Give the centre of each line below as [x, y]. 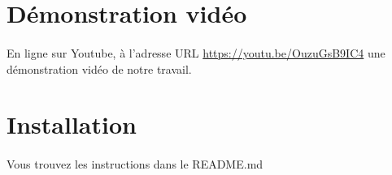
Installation [72, 124]
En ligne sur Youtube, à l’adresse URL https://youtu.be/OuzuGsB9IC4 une [196, 52]
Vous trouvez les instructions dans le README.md [135, 164]
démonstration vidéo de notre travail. [99, 68]
